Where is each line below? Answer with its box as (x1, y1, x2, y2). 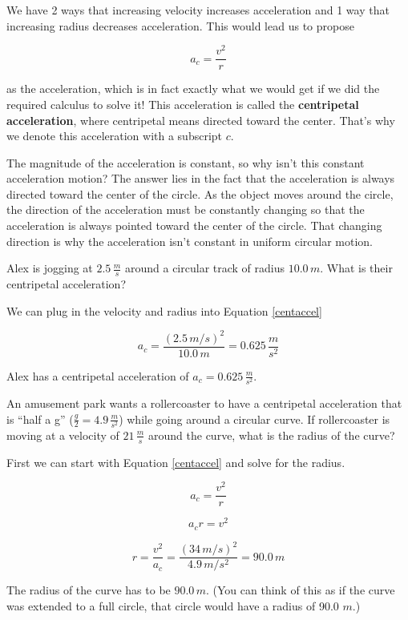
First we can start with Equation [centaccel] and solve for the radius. (6, 453, 345, 470)
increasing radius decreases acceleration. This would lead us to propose (6, 17, 354, 34)
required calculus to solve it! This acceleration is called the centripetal (6, 95, 359, 112)
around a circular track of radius (124, 260, 285, 276)
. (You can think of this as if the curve (205, 582, 395, 598)
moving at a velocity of (6, 426, 119, 443)
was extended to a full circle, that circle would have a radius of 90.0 (6, 597, 339, 614)
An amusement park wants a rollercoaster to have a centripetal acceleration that (6, 394, 402, 411)
